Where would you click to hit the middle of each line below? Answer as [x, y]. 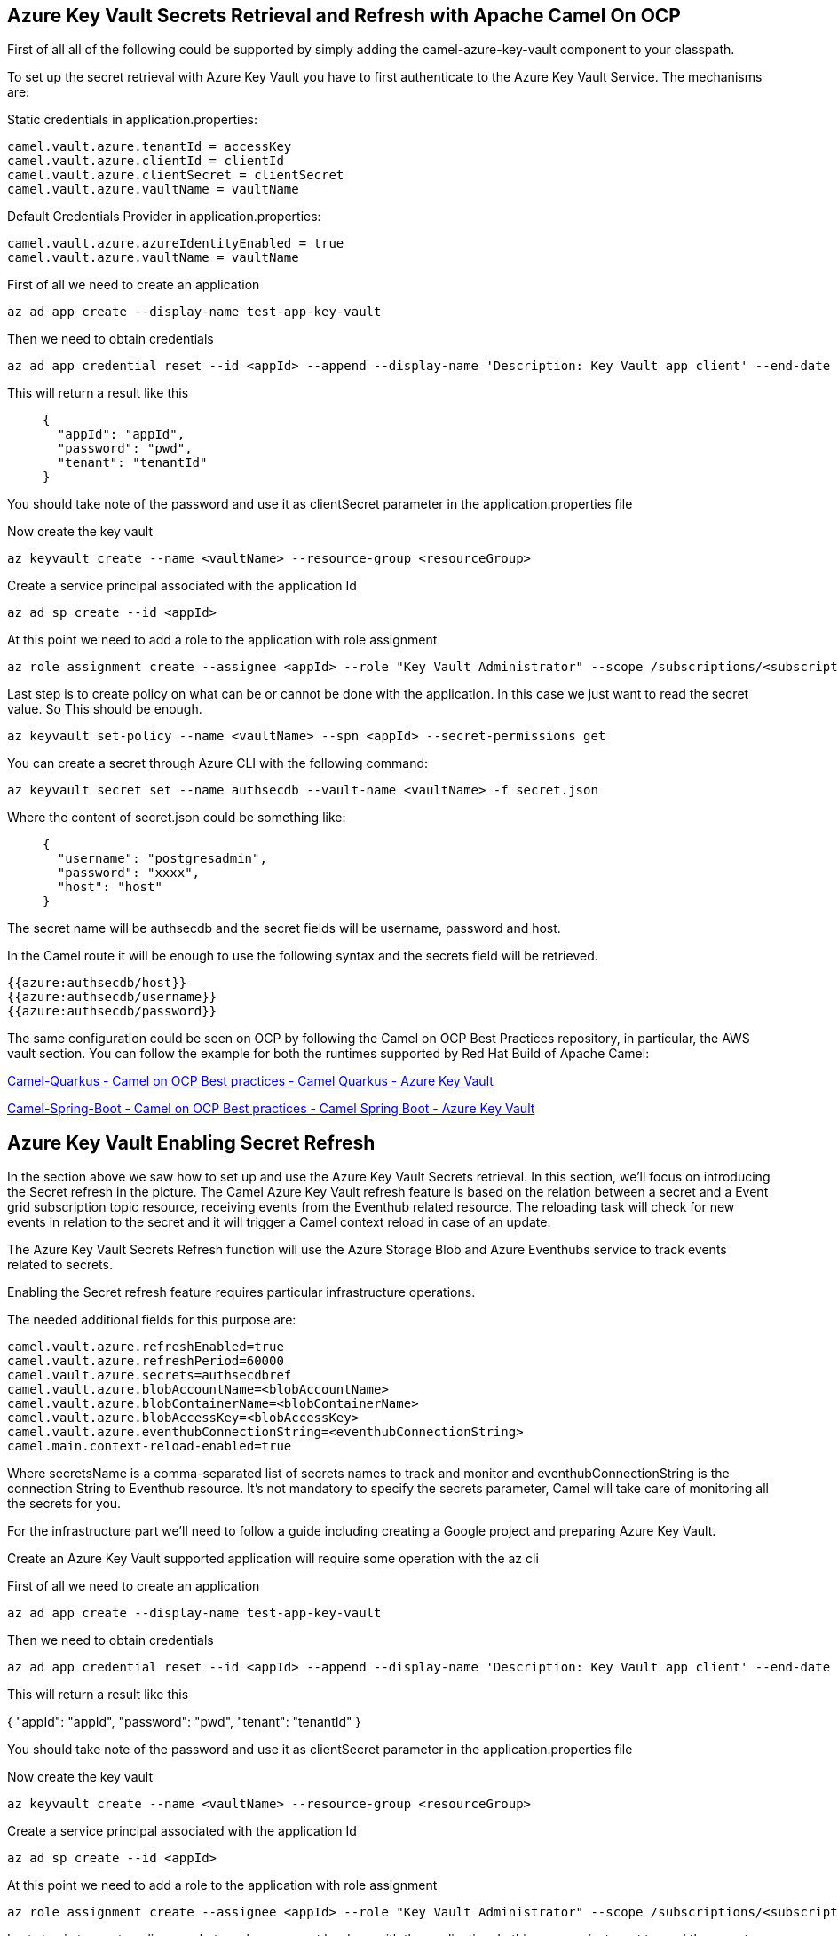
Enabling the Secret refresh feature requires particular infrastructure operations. [241, 1292]
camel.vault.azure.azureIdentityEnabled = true [176, 244]
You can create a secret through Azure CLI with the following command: [218, 763]
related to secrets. [60, 1265]
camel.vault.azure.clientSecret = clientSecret [176, 175]
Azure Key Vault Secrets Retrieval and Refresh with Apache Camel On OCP [344, 16]
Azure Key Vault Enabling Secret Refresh [191, 1142]
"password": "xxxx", [129, 873]
